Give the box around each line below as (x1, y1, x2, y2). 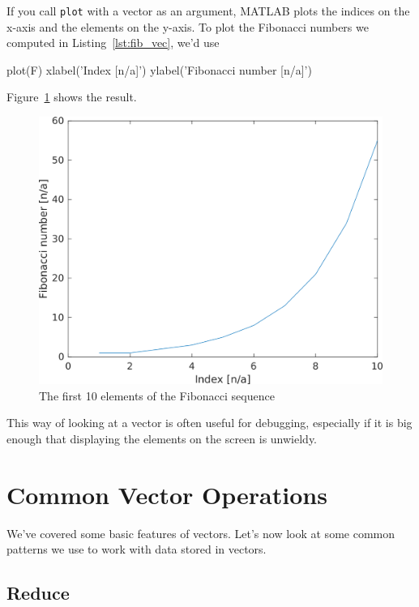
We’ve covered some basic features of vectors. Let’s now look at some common (6, 524, 395, 541)
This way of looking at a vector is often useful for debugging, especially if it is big (6, 414, 413, 431)
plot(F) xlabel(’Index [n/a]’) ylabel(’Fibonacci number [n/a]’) (6, 61, 312, 78)
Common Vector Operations (6, 477, 327, 511)
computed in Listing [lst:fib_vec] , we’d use (6, 34, 220, 51)
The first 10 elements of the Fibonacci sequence (39, 387, 275, 404)
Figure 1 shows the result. (6, 88, 137, 105)
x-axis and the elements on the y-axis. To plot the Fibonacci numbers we (6, 18, 369, 35)
